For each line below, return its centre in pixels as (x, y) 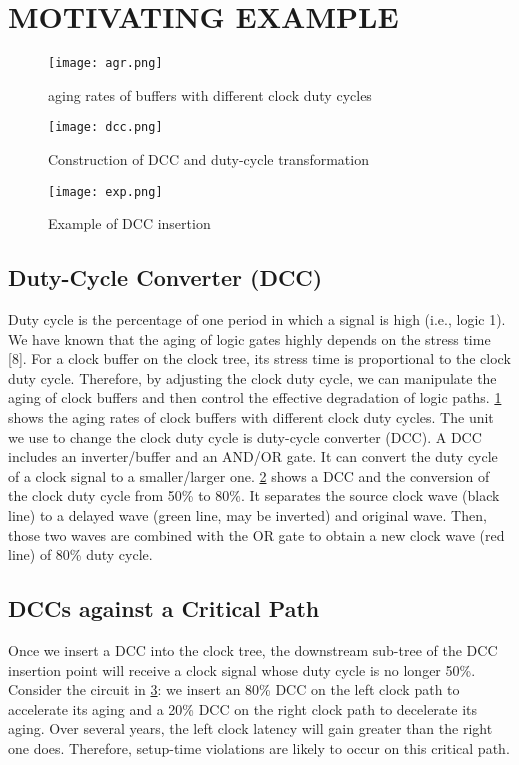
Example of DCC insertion (129, 223)
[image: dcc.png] (105, 127)
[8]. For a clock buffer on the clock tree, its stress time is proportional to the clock (259, 358)
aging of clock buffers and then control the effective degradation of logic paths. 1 (255, 397)
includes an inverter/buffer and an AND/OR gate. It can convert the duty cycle (253, 456)
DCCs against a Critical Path (164, 608)
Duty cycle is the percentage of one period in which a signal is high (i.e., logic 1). (257, 319)
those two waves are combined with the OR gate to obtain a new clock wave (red (256, 534)
